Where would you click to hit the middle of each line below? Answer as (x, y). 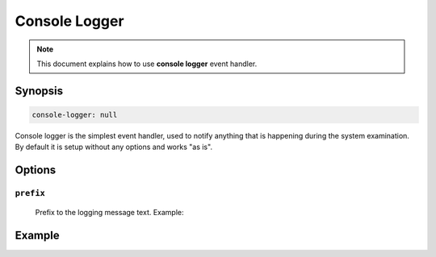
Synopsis (39, 91)
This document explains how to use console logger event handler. (147, 64)
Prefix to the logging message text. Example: (110, 213)
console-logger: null (75, 114)
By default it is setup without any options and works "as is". (114, 147)
